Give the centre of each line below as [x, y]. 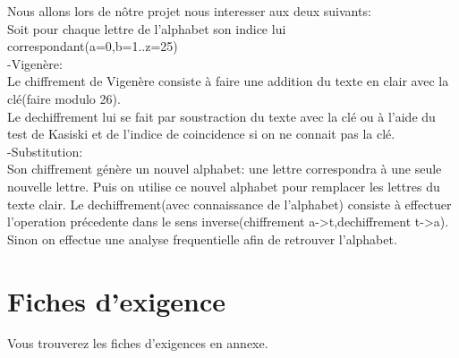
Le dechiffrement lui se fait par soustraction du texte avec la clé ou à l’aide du [221, 116]
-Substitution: [45, 151]
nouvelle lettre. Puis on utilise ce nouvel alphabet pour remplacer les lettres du [224, 186]
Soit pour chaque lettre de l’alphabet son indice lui [147, 28]
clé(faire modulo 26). [64, 98]
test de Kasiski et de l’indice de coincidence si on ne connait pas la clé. [201, 134]
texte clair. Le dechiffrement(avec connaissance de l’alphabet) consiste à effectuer [229, 204]
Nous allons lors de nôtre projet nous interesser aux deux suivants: [189, 11]
